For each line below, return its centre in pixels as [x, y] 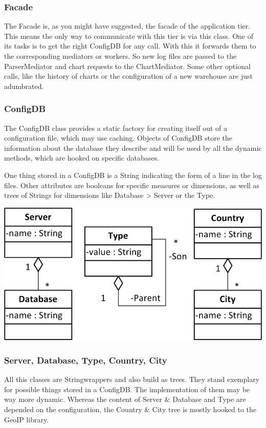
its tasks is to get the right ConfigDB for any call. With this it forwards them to [130, 46]
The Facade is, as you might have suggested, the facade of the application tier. [127, 26]
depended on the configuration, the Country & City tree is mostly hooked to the [130, 409]
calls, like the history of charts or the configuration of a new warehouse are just [128, 76]
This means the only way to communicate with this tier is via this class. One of [129, 36]
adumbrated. [24, 86]
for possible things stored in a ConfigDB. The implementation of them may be [127, 389]
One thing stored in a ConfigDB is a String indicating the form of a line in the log [133, 175]
